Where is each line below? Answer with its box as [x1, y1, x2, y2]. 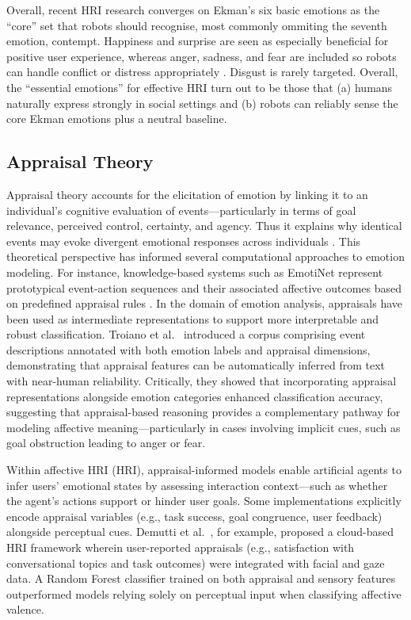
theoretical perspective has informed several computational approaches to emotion [6, 248, 405, 265]
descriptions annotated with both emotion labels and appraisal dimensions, [6, 341, 371, 358]
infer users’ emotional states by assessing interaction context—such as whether [6, 476, 388, 493]
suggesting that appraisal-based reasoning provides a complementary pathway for [6, 404, 401, 420]
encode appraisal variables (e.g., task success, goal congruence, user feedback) [6, 507, 382, 524]
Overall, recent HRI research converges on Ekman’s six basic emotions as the [6, 2, 380, 17]
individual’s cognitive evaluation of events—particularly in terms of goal [6, 201, 356, 218]
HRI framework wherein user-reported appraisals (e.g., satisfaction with [6, 539, 355, 556]
